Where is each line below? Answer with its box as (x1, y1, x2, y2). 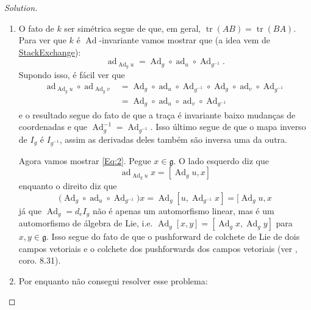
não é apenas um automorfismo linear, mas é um (92, 204, 274, 217)
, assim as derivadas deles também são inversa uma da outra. (59, 132, 287, 145)
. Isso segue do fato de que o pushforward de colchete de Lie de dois (46, 230, 300, 243)
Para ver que (18, 34, 66, 46)
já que (18, 204, 42, 217)
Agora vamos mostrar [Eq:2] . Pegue (18, 154, 151, 167)
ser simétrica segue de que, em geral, (64, 21, 201, 34)
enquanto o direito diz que (18, 179, 117, 192)
